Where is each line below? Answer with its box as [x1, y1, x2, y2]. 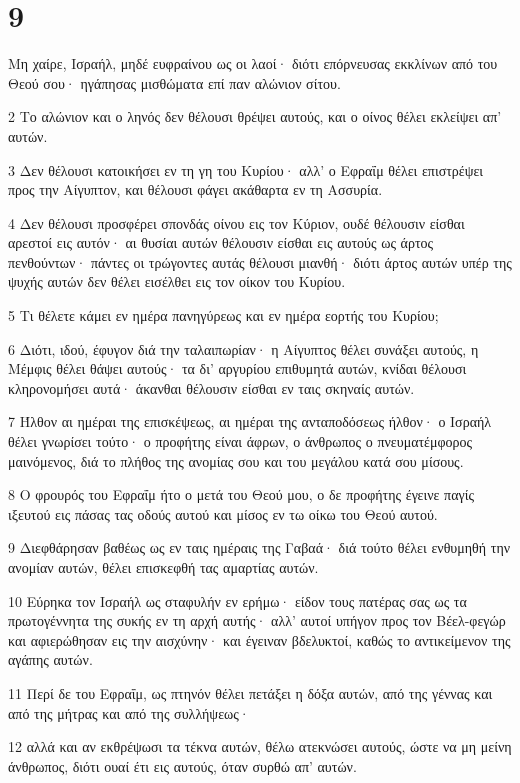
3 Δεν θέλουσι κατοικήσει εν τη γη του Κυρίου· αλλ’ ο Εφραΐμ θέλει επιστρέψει [8, 159, 484, 180]
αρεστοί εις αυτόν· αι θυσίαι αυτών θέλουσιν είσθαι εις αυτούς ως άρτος [8, 232, 434, 253]
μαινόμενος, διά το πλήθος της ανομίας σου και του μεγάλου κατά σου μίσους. [8, 450, 464, 471]
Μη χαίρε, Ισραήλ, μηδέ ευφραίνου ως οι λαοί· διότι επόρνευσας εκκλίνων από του [8, 53, 498, 74]
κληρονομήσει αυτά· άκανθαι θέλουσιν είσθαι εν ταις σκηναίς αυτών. [8, 377, 415, 398]
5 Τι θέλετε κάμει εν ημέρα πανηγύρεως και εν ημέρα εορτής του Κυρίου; [8, 305, 439, 326]
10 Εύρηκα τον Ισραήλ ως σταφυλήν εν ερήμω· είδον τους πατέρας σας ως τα [8, 590, 467, 611]
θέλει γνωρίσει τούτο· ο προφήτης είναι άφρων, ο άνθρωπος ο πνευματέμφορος [8, 431, 473, 452]
